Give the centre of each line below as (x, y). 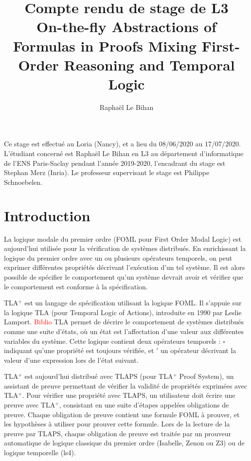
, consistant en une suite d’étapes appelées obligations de (144, 405)
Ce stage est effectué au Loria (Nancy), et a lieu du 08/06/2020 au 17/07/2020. (122, 144)
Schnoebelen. (23, 182)
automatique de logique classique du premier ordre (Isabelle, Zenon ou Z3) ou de (124, 443)
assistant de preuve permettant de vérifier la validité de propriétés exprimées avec (125, 385)
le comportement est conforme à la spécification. (76, 286)
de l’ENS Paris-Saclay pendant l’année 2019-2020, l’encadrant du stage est (115, 163)
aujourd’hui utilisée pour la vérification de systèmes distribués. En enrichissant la (125, 248)
